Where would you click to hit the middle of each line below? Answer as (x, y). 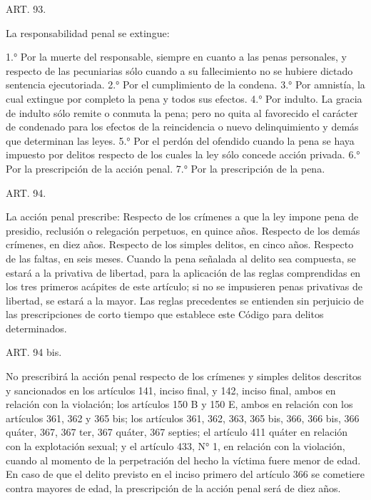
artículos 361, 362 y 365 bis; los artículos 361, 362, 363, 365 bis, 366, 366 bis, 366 (183, 418)
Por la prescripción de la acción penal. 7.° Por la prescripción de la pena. (166, 168)
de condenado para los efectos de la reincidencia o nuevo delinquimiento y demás (182, 127)
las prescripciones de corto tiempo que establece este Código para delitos (165, 314)
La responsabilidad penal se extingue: (88, 32)
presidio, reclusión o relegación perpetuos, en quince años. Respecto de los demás (183, 230)
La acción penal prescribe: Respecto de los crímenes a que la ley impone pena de (182, 216)
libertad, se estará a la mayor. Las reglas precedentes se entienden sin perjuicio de (185, 300)
